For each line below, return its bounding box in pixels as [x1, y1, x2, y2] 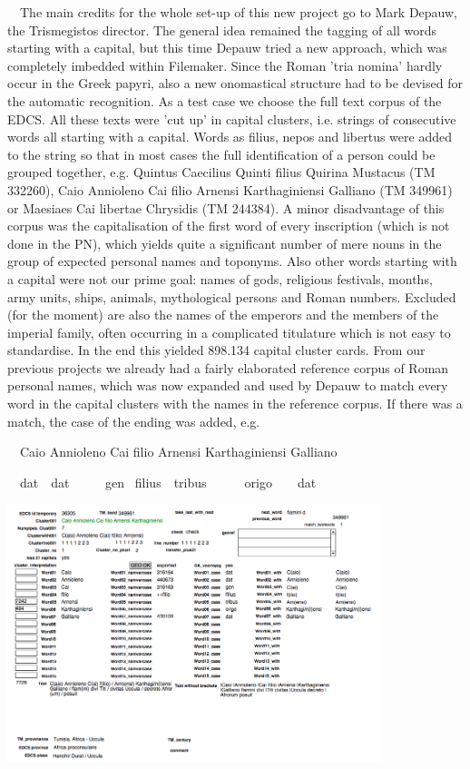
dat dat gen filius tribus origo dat [19, 472, 317, 491]
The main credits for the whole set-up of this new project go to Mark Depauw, [19, 3, 458, 21]
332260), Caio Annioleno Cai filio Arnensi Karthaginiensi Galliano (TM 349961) [7, 180, 453, 199]
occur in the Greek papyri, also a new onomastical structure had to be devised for [7, 74, 463, 93]
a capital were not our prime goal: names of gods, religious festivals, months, [7, 269, 433, 288]
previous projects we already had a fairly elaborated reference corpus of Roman [7, 358, 449, 377]
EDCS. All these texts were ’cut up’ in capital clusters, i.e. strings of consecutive [7, 109, 456, 128]
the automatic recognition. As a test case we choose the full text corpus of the [7, 91, 442, 110]
